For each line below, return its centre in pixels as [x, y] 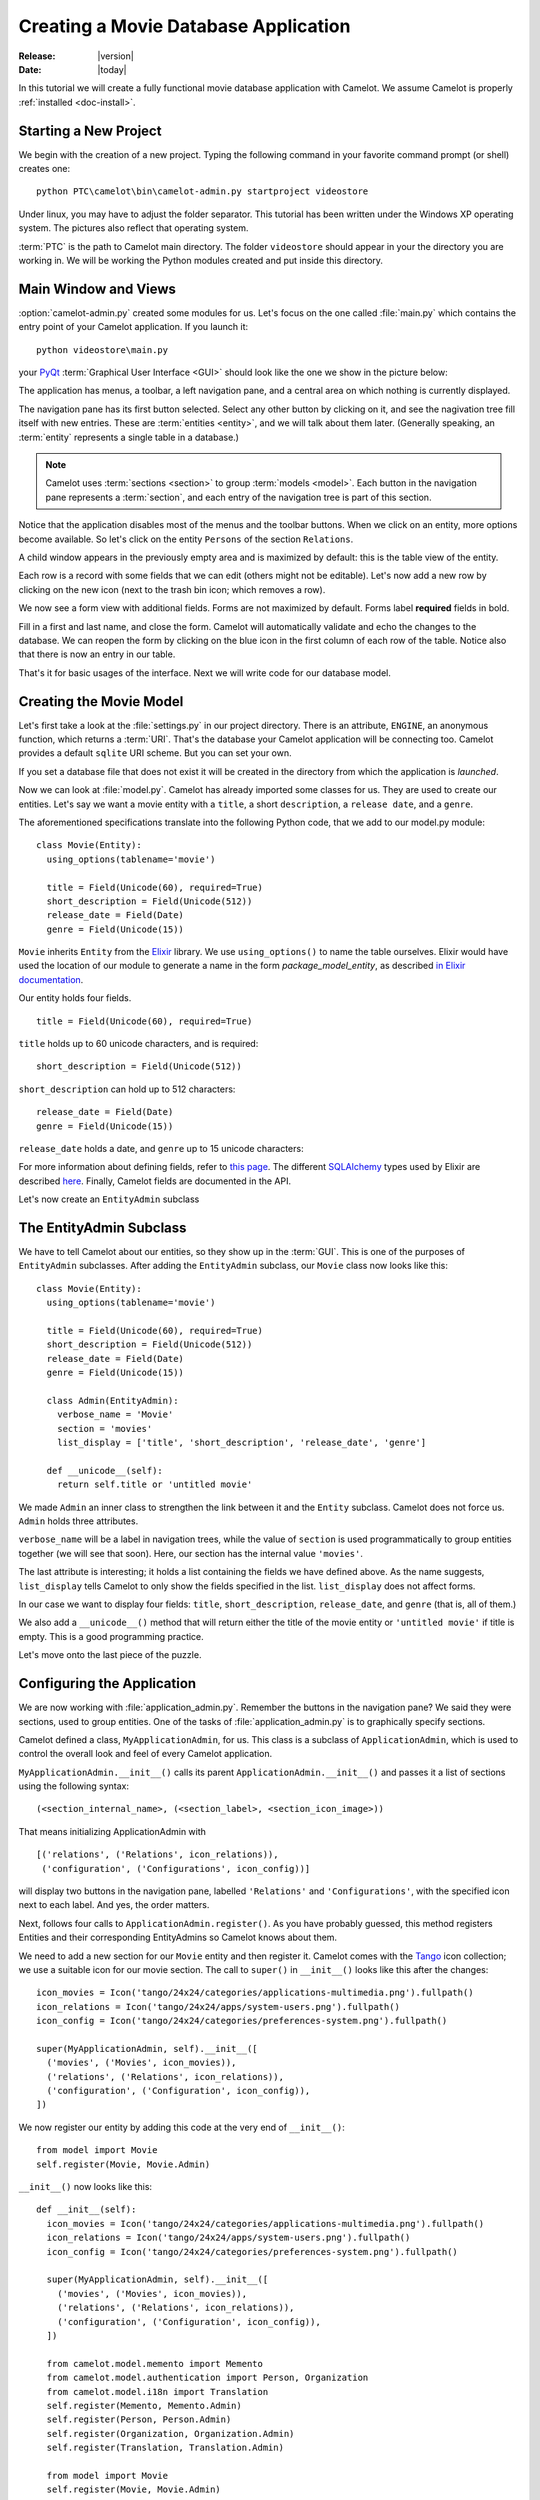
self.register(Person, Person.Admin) [139, 2419]
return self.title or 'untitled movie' [154, 1484]
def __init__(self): [86, 2209]
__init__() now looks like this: [85, 2187]
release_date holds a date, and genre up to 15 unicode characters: [161, 1148]
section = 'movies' [104, 1428]
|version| [115, 56]
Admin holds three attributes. [78, 1521]
